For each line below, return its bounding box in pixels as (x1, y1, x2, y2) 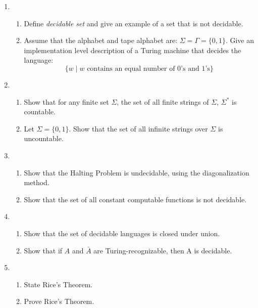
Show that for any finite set (24, 96, 109, 107)
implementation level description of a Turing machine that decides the (24, 45, 241, 55)
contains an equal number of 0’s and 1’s (87, 65, 210, 72)
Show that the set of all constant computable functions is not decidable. (24, 194, 247, 204)
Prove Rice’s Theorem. (24, 296, 94, 306)
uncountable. (24, 133, 64, 144)
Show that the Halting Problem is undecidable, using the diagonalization (24, 167, 249, 178)
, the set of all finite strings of (117, 96, 209, 107)
